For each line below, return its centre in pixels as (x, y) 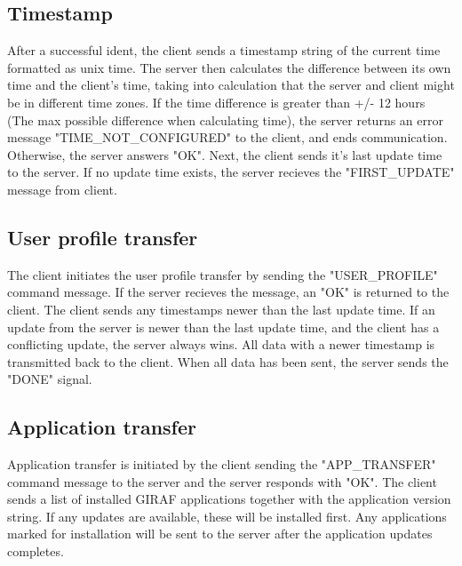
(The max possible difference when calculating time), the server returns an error (225, 120)
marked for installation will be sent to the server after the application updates (220, 534)
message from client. (62, 189)
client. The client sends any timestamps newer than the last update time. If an (221, 309)
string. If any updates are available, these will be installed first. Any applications (227, 516)
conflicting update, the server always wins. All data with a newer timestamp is (221, 344)
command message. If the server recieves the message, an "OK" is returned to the (228, 292)
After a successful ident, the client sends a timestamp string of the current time (224, 50)
